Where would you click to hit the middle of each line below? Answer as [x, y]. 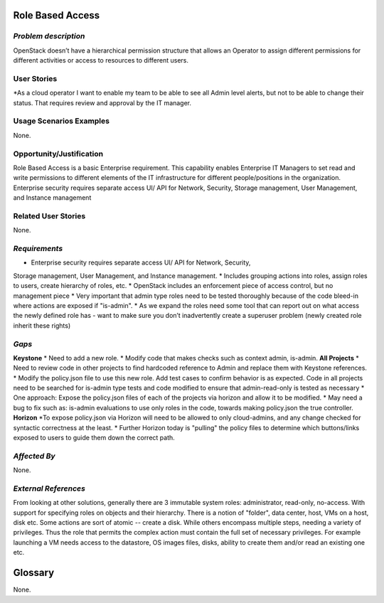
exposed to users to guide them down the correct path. [94, 438]
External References [49, 489]
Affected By [34, 456]
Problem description [49, 36]
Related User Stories [49, 215]
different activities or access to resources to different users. [101, 60]
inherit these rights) [42, 325]
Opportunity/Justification [58, 154]
